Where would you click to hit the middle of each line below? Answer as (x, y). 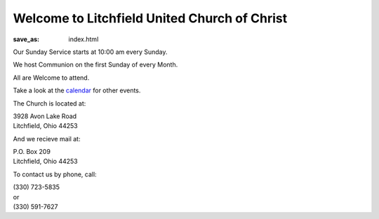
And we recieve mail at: (47, 139)
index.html (84, 39)
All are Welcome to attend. (51, 78)
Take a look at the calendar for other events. (77, 90)
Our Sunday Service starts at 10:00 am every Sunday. (90, 52)
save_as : (26, 39)
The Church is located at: (49, 103)
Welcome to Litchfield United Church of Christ (150, 18)
